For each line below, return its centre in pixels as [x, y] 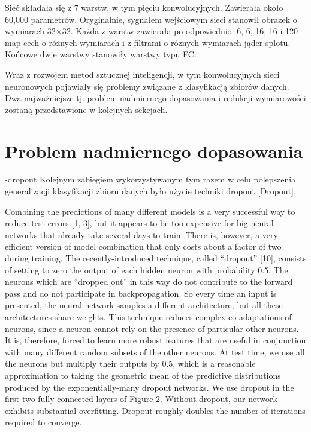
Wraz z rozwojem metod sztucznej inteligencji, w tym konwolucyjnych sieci [142, 74]
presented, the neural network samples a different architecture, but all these [144, 305]
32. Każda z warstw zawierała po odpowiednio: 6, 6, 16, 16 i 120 [180, 31]
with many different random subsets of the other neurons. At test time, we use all [155, 352]
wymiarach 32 [30, 31]
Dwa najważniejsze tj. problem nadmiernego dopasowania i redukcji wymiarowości [155, 98]
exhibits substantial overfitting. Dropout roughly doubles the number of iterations [155, 410]
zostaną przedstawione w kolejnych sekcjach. [86, 109]
